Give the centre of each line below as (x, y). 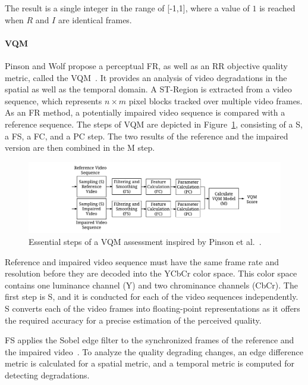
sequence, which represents (54, 100)
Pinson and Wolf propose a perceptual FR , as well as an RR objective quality (146, 65)
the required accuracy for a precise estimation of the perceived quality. (133, 320)
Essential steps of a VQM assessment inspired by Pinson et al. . (145, 241)
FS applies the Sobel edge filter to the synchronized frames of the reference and (150, 340)
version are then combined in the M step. (80, 148)
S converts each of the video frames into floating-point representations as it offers (153, 308)
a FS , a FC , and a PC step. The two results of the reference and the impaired (147, 136)
